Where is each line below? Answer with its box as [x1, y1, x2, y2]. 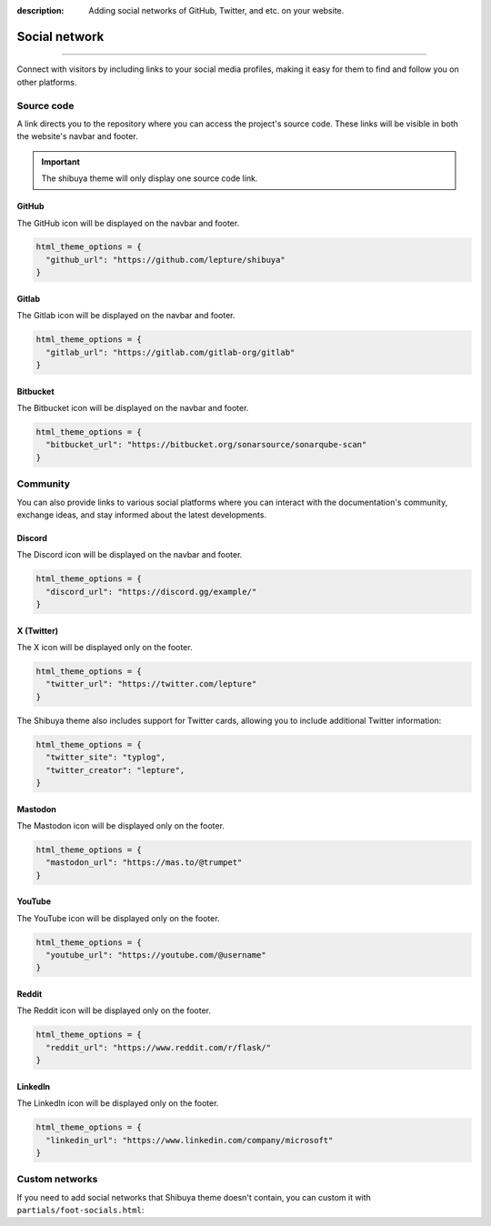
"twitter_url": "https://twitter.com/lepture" [45, 678, 257, 689]
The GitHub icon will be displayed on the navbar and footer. [16, 217, 240, 228]
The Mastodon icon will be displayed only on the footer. [16, 819, 225, 831]
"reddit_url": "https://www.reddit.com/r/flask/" [45, 1042, 272, 1052]
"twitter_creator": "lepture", [45, 765, 185, 775]
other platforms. [16, 76, 77, 87]
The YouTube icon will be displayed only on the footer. [16, 912, 220, 923]
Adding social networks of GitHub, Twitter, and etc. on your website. [88, 5, 345, 15]
